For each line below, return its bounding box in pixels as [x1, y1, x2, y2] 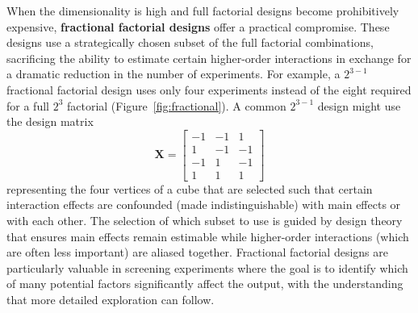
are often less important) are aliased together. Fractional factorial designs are [6, 244, 388, 261]
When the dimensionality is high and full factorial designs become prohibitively [6, 2, 399, 19]
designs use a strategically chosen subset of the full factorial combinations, [6, 34, 374, 51]
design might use [317, 97, 401, 114]
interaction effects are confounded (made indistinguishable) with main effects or [6, 196, 401, 213]
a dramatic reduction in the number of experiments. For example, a [6, 65, 341, 82]
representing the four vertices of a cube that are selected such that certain [6, 180, 373, 197]
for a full [6, 97, 49, 114]
